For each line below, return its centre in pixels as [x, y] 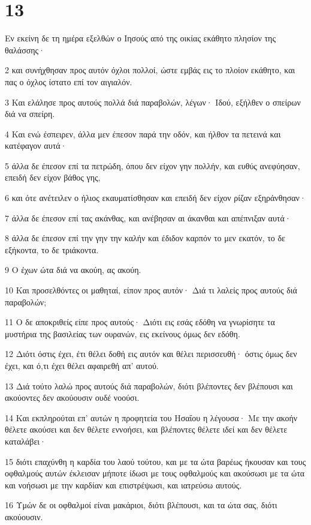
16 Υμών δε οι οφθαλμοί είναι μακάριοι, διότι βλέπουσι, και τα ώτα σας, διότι [141, 505]
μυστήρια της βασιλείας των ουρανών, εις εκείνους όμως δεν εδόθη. [123, 333]
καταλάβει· [26, 441]
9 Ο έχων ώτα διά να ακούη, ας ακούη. [73, 270]
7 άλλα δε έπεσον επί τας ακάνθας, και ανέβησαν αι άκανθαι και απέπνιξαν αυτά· [148, 217]
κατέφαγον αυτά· [36, 145]
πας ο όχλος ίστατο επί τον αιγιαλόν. [69, 81]
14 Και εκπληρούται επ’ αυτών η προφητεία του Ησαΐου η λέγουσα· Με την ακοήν [151, 417]
